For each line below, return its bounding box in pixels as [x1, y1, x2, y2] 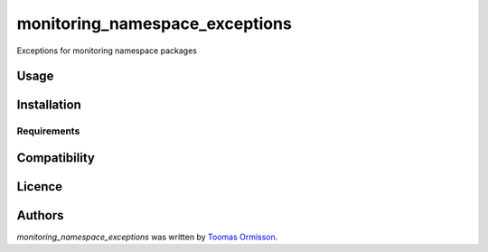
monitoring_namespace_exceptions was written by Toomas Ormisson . [16, 231, 278, 243]
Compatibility [16, 150, 95, 165]
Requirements [16, 125, 80, 137]
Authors [16, 208, 64, 223]
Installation [16, 98, 81, 113]
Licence [16, 179, 63, 194]
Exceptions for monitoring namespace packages [16, 45, 198, 56]
